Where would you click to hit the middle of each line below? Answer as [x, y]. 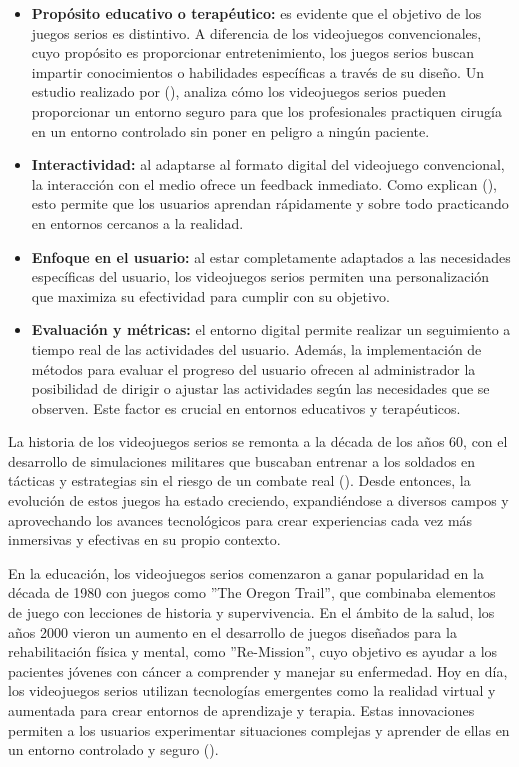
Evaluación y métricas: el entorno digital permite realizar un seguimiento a [271, 329]
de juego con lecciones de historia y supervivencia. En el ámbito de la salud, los [251, 612]
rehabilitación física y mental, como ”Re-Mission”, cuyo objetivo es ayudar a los [253, 651]
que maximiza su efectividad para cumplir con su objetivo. [210, 295]
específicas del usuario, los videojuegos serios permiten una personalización [260, 276]
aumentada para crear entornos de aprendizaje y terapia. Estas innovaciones [241, 710]
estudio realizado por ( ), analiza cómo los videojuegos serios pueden [239, 91]
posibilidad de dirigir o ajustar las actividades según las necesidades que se [260, 388]
